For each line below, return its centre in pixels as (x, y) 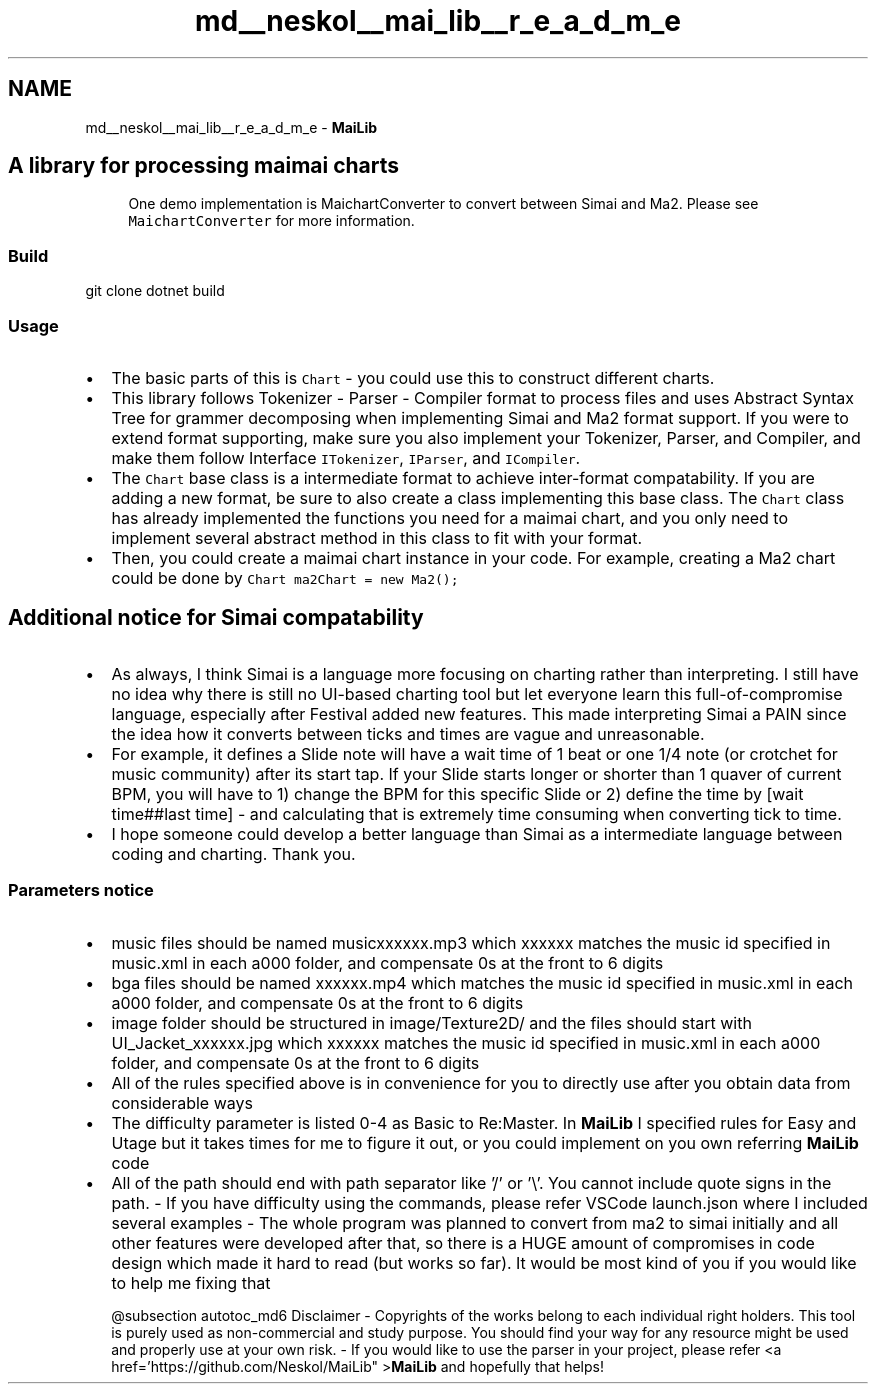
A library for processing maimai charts (204, 166)
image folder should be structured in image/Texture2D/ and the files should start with (431, 1022)
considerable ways (182, 1102)
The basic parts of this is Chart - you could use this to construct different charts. (413, 377)
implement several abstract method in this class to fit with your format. (377, 537)
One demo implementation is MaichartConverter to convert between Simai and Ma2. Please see (443, 204)
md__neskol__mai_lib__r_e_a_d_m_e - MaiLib (231, 127)
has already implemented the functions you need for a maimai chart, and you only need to (450, 517)
